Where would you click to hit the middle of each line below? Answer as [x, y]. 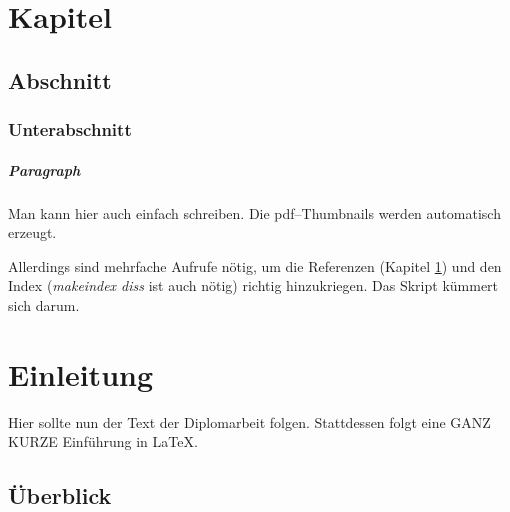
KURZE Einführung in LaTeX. [103, 441]
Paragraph [44, 169]
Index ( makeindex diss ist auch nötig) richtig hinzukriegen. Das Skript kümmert [253, 285]
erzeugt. [32, 232]
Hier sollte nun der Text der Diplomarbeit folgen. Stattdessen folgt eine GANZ [249, 421]
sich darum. [44, 304]
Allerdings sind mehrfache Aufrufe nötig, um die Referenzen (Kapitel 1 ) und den [255, 265]
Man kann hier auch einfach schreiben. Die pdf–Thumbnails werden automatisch [254, 212]
